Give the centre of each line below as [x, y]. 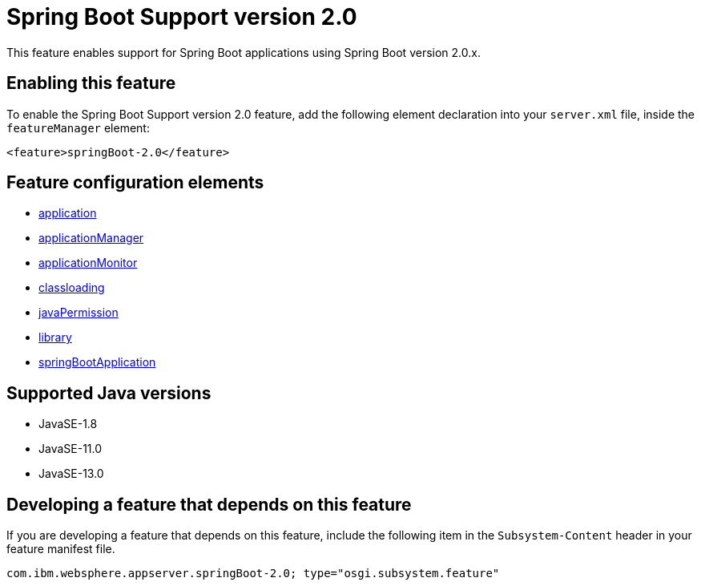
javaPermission [79, 313]
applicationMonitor [88, 263]
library [55, 337]
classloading [72, 288]
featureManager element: [78, 127]
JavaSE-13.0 [71, 474]
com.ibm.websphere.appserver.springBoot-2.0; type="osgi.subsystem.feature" [253, 574]
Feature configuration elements [135, 183]
